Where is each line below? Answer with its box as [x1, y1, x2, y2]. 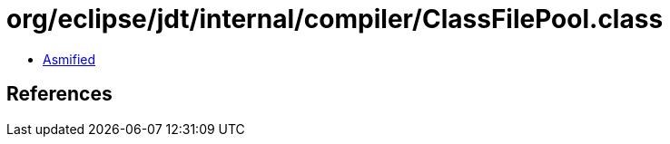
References [6, 82, 113, 106]
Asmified [43, 51, 96, 67]
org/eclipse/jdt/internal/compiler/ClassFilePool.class [6, 4, 664, 34]
